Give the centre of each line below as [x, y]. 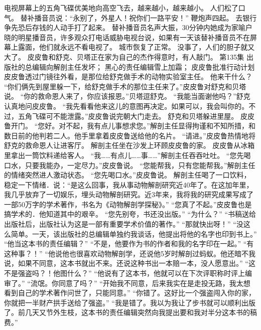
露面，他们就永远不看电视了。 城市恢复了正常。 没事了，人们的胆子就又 [136, 47]
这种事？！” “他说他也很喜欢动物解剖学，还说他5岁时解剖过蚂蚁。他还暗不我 [130, 253]
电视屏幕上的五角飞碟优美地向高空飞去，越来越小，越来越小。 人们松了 [121, 8]
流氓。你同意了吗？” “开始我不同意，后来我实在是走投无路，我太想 [140, 283]
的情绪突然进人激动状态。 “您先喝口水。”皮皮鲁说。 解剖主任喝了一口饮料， [127, 175]
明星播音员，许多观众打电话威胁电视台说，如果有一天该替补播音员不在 [134, 37]
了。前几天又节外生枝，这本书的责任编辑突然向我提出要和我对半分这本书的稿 [130, 312]
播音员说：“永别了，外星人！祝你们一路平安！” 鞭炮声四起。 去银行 [146, 17]
